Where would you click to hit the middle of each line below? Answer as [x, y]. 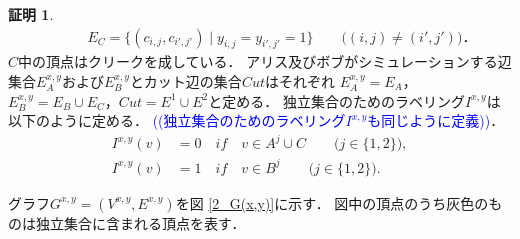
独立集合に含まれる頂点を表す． [140, 222]
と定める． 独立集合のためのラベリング [336, 100]
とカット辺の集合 [185, 81]
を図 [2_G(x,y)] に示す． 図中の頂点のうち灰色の [332, 202]
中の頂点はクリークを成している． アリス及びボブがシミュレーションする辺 [265, 61]
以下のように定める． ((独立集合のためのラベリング [177, 120]
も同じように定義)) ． [436, 120]
